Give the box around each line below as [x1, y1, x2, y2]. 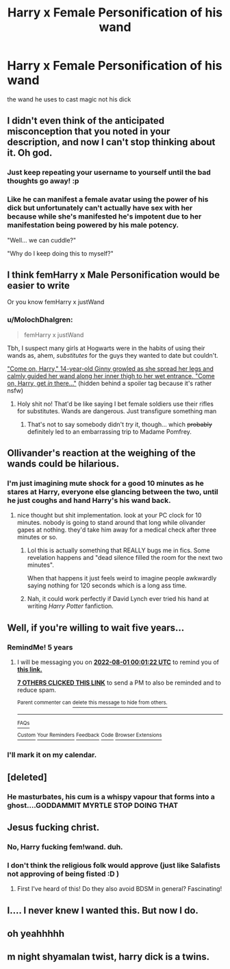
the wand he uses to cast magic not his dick [7, 95, 131, 103]
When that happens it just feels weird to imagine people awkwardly [27, 574, 217, 582]
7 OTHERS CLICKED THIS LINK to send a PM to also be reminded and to [16, 678, 221, 687]
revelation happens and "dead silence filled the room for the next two [27, 554, 223, 562]
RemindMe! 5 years [7, 642, 73, 652]
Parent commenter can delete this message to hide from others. [16, 699, 168, 707]
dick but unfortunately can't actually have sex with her [7, 204, 193, 213]
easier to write [7, 280, 70, 291]
